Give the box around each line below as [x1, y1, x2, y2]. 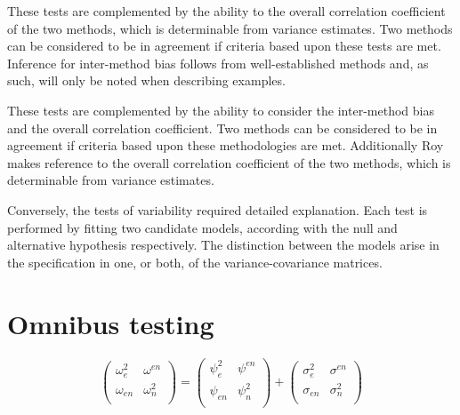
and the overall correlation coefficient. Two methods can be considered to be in [7, 118, 438, 137]
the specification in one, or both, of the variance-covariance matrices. [7, 252, 383, 271]
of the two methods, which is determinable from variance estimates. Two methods [7, 19, 453, 37]
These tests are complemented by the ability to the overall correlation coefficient [7, 2, 446, 20]
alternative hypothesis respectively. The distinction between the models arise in [7, 235, 440, 254]
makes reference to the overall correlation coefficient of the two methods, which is [7, 153, 451, 172]
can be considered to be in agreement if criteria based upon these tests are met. [7, 36, 441, 55]
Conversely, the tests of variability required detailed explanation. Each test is [7, 200, 428, 219]
